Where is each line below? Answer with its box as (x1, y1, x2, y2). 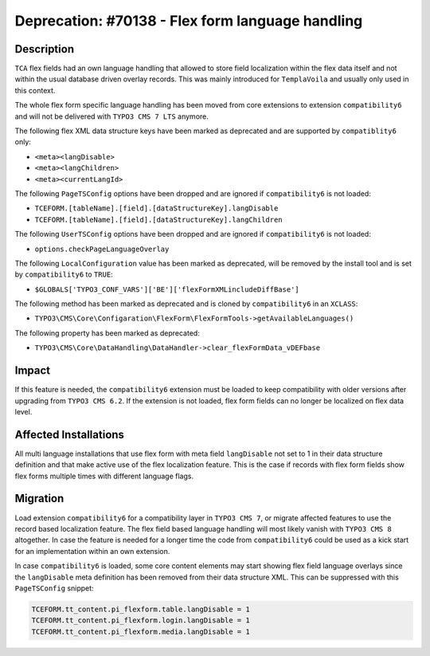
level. (14, 407, 33, 416)
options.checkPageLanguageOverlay (34, 244, 170, 253)
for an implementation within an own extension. (14, 546, 170, 556)
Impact (14, 363, 51, 378)
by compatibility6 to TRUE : (14, 269, 113, 279)
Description (14, 42, 75, 56)
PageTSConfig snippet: (14, 583, 95, 593)
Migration (14, 492, 64, 505)
